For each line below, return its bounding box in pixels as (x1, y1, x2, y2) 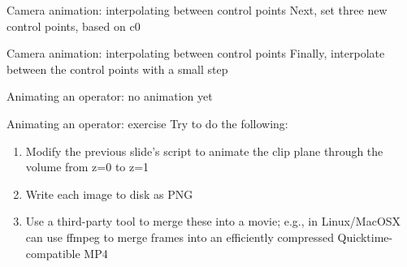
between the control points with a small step (6, 60, 228, 77)
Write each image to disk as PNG (25, 185, 193, 202)
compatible (25, 244, 80, 261)
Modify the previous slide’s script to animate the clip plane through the (25, 142, 383, 159)
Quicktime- (337, 228, 393, 245)
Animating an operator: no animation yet (6, 88, 213, 105)
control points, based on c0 (6, 17, 141, 34)
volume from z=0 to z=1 (25, 158, 149, 175)
